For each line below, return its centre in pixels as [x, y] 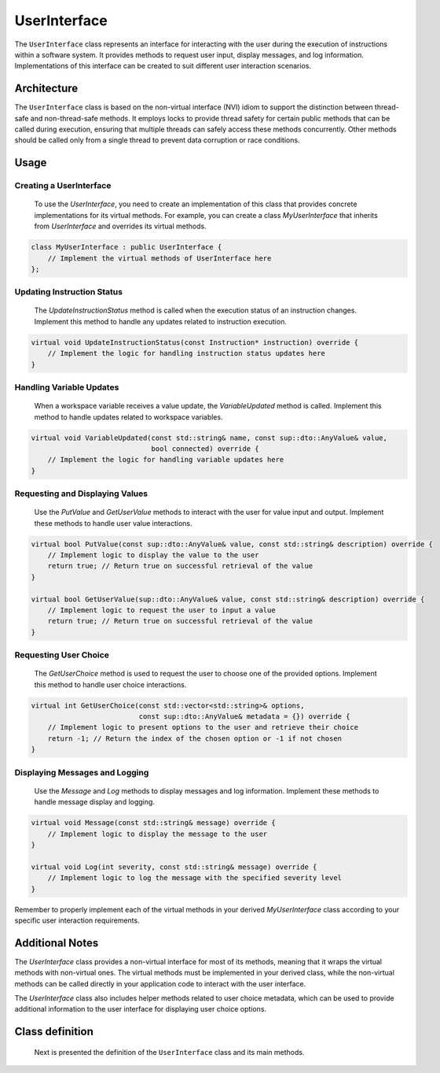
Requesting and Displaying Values [81, 494]
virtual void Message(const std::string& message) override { [153, 823]
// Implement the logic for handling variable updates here [166, 460]
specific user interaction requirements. [77, 920]
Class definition [54, 1032]
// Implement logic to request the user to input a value [161, 610]
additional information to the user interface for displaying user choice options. [141, 1009]
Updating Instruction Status [69, 292]
